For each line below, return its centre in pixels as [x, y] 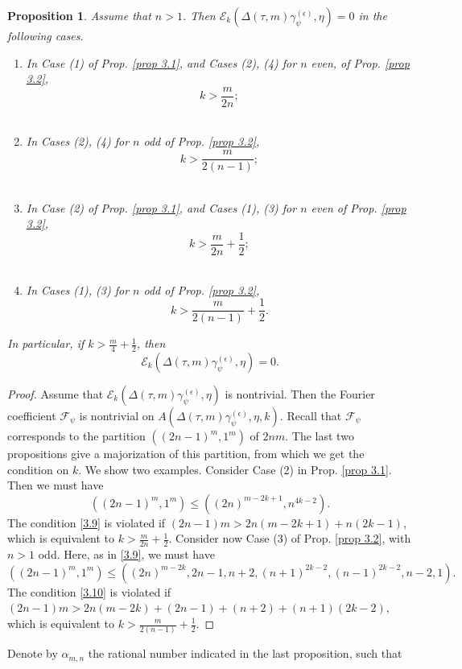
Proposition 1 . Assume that [79, 15]
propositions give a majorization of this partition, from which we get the [186, 454]
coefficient [32, 416]
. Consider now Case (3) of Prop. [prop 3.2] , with [290, 538]
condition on [38, 469]
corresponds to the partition [76, 436]
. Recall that [311, 416]
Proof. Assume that [56, 394]
